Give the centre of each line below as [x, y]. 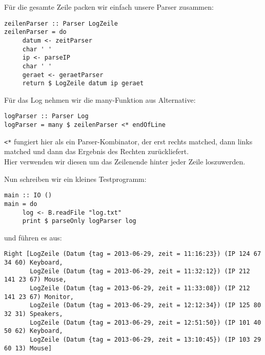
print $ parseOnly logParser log [79, 221]
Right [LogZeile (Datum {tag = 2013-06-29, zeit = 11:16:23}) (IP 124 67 [133, 254]
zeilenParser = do [35, 32]
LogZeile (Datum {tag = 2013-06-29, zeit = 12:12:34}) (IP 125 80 [146, 305]
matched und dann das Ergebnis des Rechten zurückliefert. [97, 151]
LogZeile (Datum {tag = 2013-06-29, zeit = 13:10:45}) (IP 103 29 [146, 339]
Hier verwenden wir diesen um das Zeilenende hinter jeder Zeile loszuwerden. [125, 161]
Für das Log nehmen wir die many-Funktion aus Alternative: [100, 99]
